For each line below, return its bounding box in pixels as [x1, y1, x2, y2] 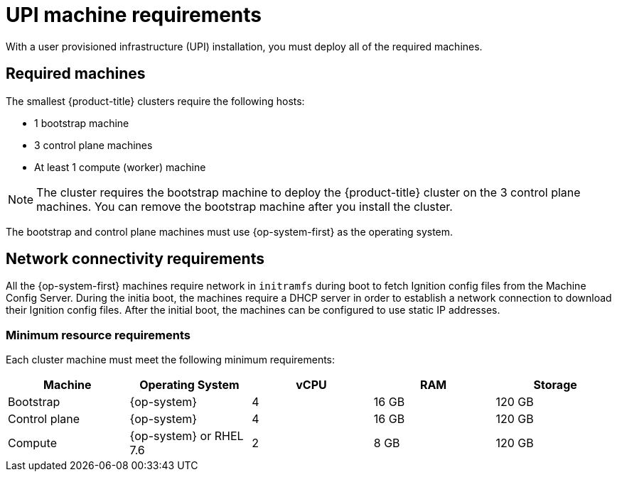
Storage [533, 378, 577, 393]
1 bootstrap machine [34, 116, 129, 129]
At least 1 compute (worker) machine [34, 160, 206, 173]
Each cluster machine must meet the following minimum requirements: [6, 353, 336, 366]
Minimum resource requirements [6, 327, 191, 342]
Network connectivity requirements [6, 250, 264, 268]
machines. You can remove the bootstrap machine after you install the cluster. [36, 199, 453, 214]
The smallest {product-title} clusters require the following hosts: [6, 94, 305, 107]
